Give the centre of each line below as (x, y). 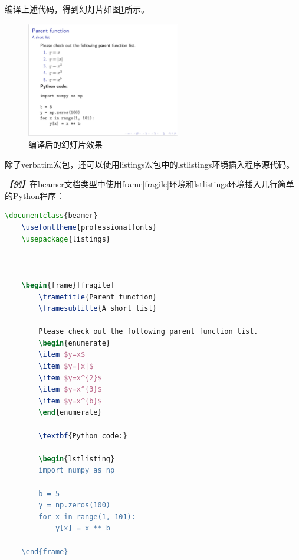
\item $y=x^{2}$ (70, 378)
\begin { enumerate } (75, 343)
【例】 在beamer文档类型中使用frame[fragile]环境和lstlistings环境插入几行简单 (149, 184)
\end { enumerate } (70, 413)
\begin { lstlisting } (77, 459)
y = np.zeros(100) (74, 505)
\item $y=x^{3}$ (70, 390)
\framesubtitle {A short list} (98, 309)
